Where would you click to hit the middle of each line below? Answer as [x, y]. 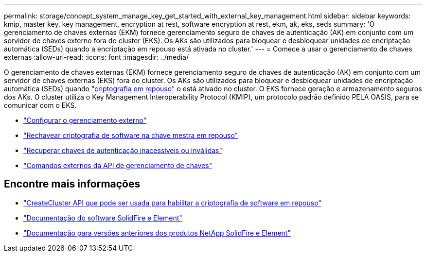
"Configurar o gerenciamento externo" [85, 120]
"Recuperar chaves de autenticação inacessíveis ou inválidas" [123, 150]
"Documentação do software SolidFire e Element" [103, 218]
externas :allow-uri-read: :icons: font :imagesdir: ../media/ [96, 57]
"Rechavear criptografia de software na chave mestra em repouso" [131, 135]
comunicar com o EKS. [40, 105]
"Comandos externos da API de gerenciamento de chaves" [118, 165]
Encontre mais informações [72, 184]
